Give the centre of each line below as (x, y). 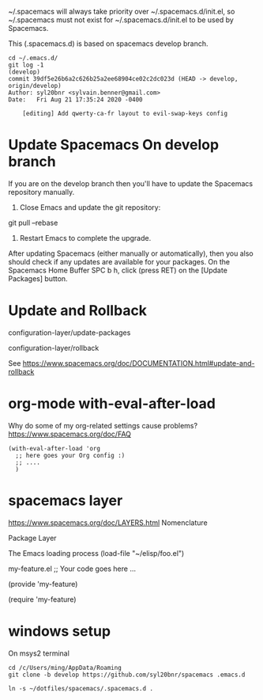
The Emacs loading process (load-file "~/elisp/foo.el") (96, 553)
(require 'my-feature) (42, 599)
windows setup (60, 631)
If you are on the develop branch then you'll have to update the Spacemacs (131, 183)
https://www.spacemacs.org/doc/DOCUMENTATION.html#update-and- (139, 363)
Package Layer (32, 538)
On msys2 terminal (39, 653)
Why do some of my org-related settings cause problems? (103, 425)
